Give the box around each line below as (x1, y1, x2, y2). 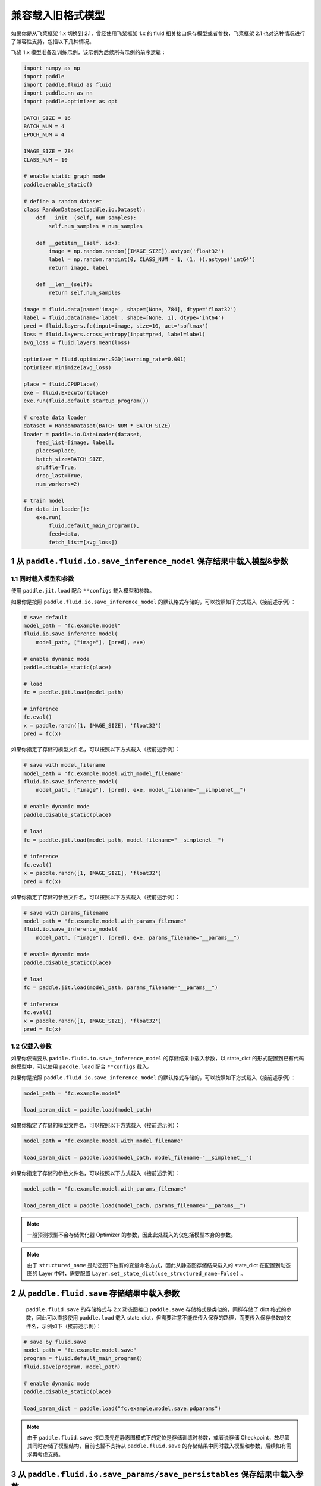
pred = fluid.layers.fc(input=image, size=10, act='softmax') (23, 323, 209, 329)
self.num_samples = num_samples (48, 223, 143, 229)
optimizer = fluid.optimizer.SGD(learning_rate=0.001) (23, 355, 187, 363)
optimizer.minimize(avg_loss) (23, 364, 112, 371)
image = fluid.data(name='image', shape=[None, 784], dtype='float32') (23, 306, 237, 313)
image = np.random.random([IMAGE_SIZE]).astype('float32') (48, 247, 225, 254)
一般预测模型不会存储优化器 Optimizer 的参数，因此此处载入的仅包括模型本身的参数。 (27, 1231, 236, 1239)
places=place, (36, 448, 77, 454)
